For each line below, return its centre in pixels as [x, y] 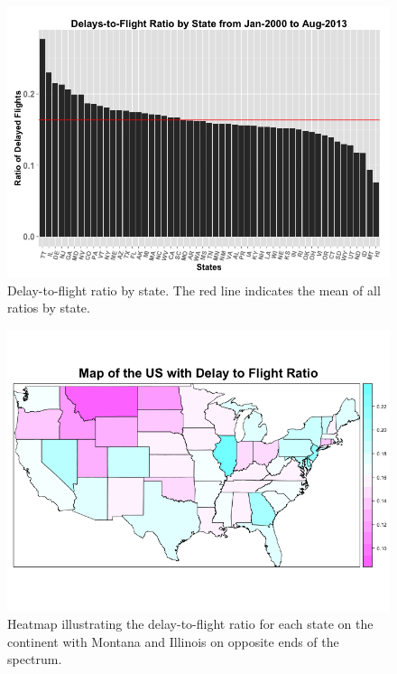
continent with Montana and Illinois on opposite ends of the [173, 641]
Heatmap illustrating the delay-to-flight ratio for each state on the [190, 624]
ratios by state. [49, 308]
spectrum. [35, 659]
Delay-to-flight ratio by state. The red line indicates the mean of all [194, 290]
